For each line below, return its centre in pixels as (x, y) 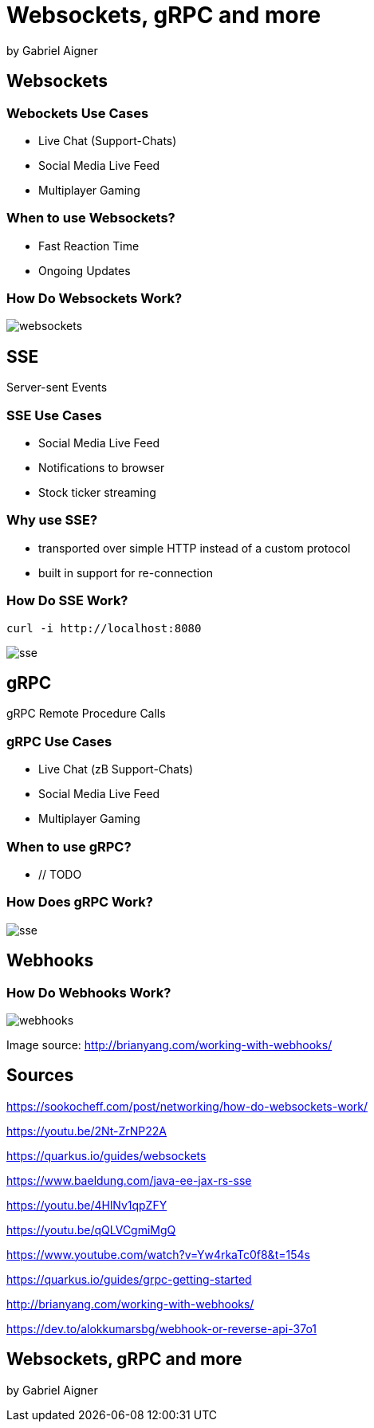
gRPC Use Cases (59, 741)
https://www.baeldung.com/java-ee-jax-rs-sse (129, 1180)
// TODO (60, 874)
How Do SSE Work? (67, 601)
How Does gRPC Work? (80, 902)
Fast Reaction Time (89, 246)
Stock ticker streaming (97, 493)
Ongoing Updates (85, 270)
